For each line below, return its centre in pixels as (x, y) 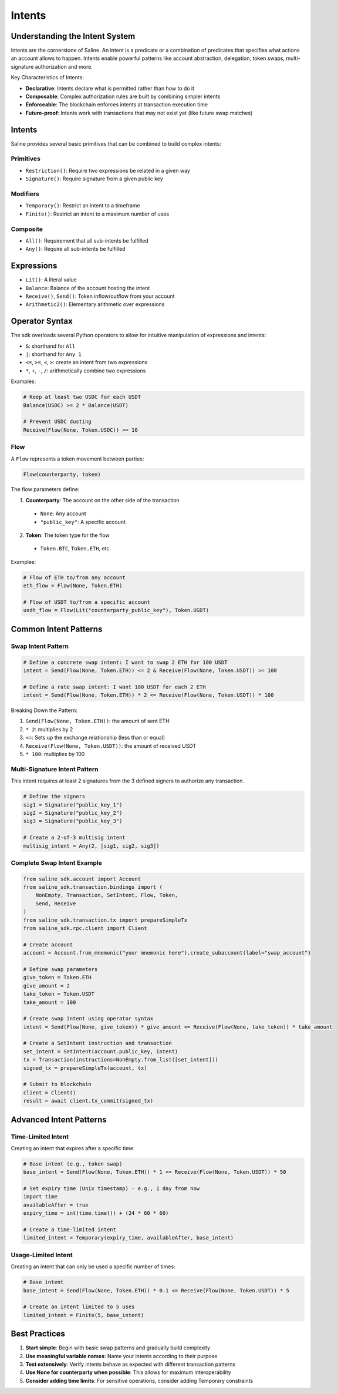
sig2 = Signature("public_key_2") (73, 813)
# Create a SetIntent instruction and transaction (98, 1043)
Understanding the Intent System (73, 36)
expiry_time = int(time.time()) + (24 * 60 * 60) (96, 1213)
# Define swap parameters (60, 969)
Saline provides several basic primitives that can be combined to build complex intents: (116, 143)
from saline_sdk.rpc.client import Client (85, 928)
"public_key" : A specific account (83, 522)
